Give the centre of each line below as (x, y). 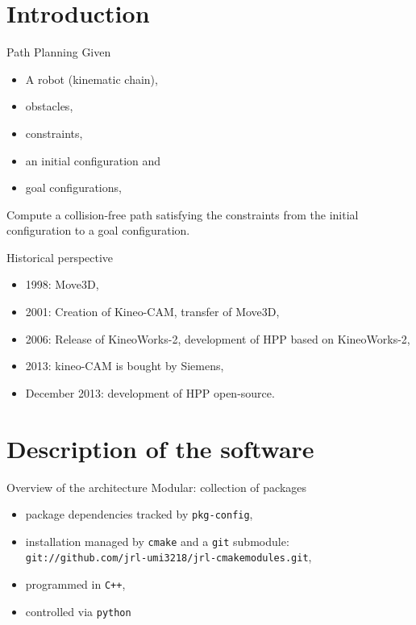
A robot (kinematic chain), (92, 79)
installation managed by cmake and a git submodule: (157, 541)
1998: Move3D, (62, 284)
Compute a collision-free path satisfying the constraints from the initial (183, 214)
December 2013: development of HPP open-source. (150, 392)
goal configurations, (73, 187)
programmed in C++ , (75, 584)
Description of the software (160, 448)
